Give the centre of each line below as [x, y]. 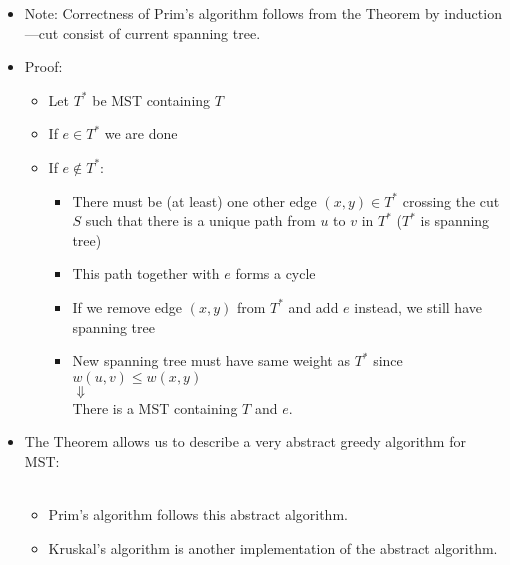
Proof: [43, 66]
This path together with [146, 273]
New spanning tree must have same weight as [211, 360]
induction [473, 13]
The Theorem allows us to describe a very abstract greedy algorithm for [245, 441]
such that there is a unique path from [200, 220]
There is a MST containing [155, 407]
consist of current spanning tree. [161, 32]
